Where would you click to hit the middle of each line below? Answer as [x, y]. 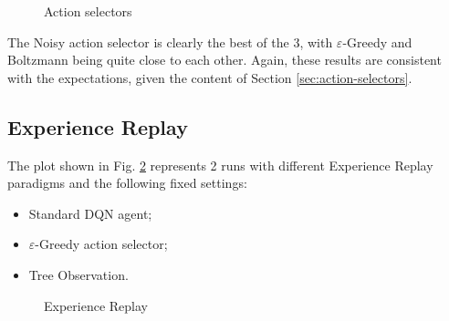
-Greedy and [377, 41]
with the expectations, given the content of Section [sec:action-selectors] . [210, 77]
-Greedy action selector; [101, 244]
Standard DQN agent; [90, 213]
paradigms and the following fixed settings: [127, 183]
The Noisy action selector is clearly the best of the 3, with [170, 41]
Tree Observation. [78, 274]
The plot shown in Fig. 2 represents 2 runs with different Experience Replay [220, 165]
